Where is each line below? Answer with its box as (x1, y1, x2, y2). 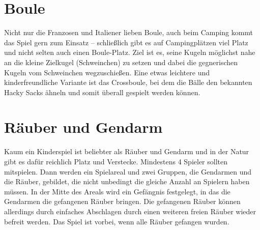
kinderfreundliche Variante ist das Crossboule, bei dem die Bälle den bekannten (4, 77, 252, 88)
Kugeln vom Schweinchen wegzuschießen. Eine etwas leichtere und (4, 67, 210, 77)
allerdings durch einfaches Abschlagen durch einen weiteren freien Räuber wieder (4, 206, 256, 216)
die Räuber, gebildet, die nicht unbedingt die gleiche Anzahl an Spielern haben (4, 176, 250, 187)
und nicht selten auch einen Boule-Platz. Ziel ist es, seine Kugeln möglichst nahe (4, 47, 255, 57)
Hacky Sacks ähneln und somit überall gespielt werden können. (4, 87, 200, 97)
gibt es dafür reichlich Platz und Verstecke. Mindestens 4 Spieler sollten (4, 156, 228, 166)
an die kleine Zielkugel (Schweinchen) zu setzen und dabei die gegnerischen (4, 56, 238, 67)
